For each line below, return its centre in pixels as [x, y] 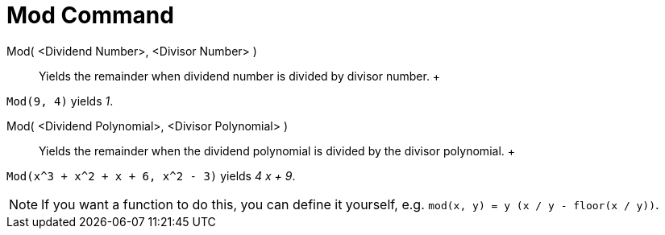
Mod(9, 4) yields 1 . [60, 101]
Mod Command [90, 15]
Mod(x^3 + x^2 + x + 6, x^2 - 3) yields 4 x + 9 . [151, 175]
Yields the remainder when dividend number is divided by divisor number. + [240, 76]
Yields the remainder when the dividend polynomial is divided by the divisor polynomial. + [277, 150]
